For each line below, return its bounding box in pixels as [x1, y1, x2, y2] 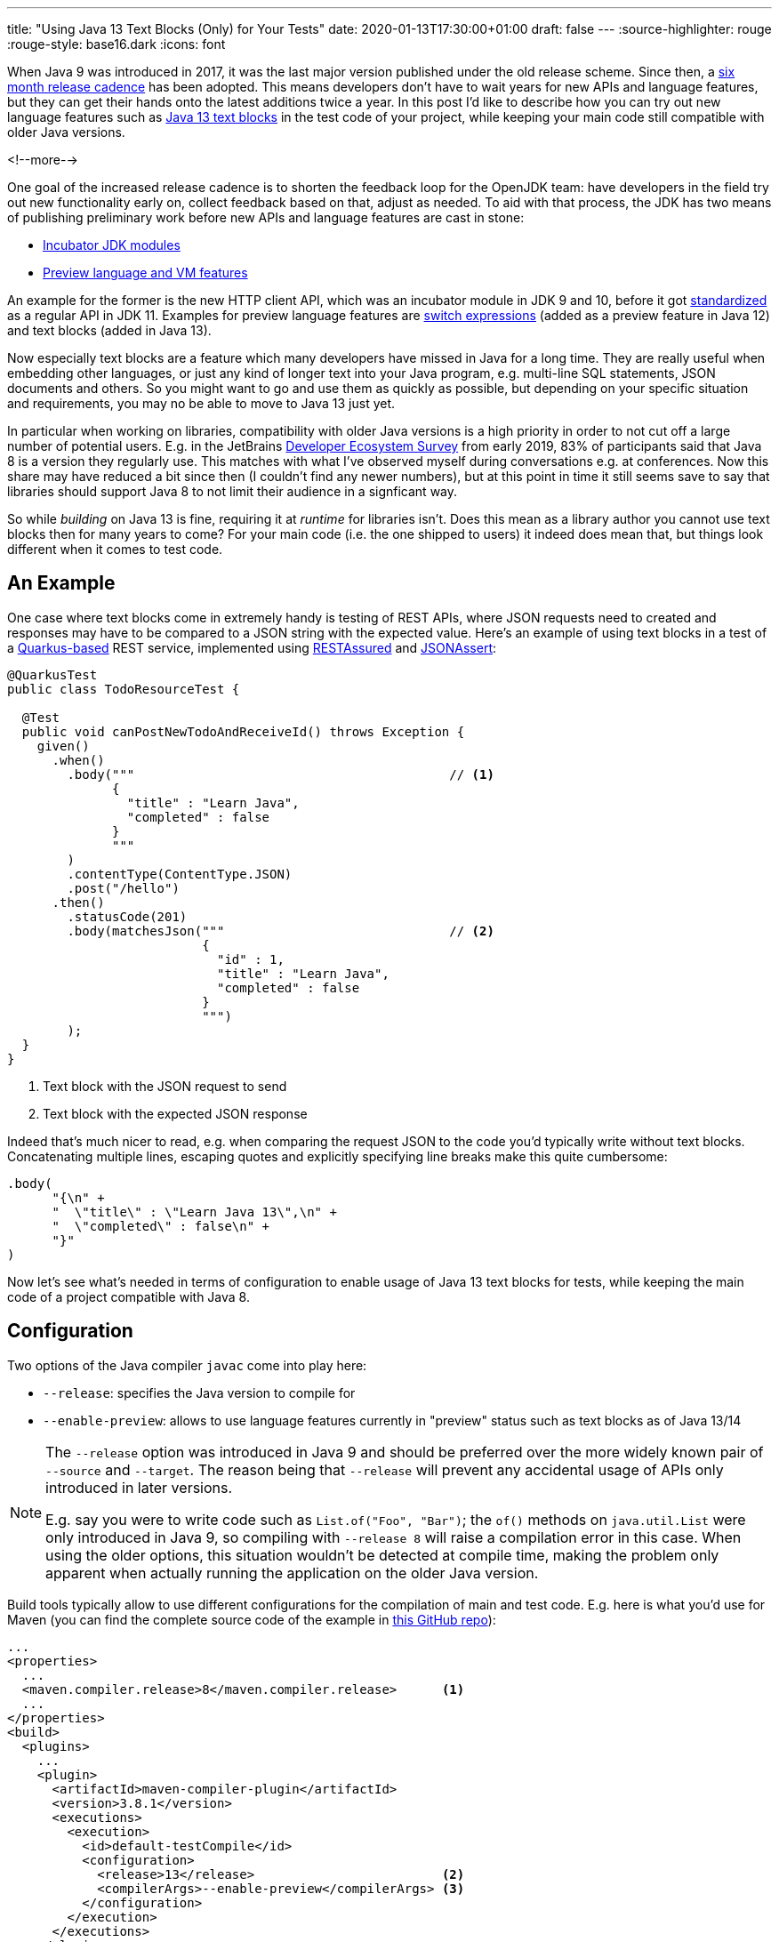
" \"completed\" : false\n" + [52, 1218, 270, 1233]
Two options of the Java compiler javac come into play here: [7, 1357, 367, 1373]
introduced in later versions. [45, 1478, 233, 1497]
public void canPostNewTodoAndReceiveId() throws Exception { [21, 724, 465, 739]
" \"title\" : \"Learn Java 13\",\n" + [52, 1204, 337, 1219]
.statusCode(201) [67, 909, 188, 924]
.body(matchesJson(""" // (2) [67, 923, 494, 938]
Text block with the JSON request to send [43, 1078, 287, 1094]
